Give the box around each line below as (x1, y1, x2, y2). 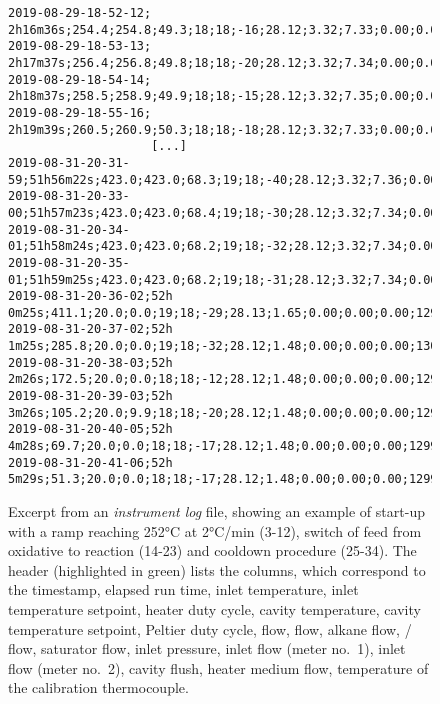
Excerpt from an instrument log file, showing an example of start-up (8, 501, 425, 522)
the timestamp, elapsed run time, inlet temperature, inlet (8, 579, 359, 600)
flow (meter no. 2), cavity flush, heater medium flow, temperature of (8, 657, 429, 678)
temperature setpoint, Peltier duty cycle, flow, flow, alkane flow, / (8, 618, 412, 639)
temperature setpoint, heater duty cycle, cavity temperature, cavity (8, 599, 421, 619)
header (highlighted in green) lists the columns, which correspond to (8, 559, 426, 580)
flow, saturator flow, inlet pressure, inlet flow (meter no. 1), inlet (8, 638, 406, 659)
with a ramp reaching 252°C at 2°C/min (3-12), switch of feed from (8, 520, 422, 541)
